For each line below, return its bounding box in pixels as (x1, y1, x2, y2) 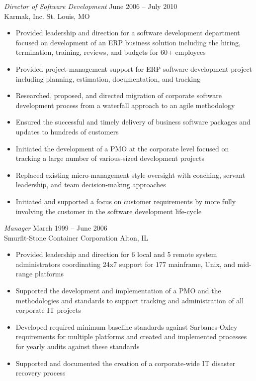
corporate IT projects (15, 305, 81, 315)
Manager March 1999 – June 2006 (4, 223, 107, 233)
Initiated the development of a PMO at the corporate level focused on (15, 143, 229, 153)
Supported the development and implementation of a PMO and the (15, 285, 221, 296)
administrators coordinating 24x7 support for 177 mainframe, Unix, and (15, 258, 235, 269)
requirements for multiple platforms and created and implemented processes (15, 331, 247, 342)
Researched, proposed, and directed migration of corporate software (15, 90, 222, 101)
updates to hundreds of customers (15, 126, 119, 136)
